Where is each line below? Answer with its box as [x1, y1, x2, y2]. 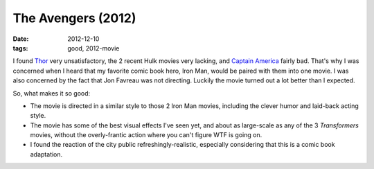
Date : [12, 35, 29, 43]
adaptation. [30, 150, 63, 159]
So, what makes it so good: [12, 89, 91, 97]
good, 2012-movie [67, 44, 120, 52]
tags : [12, 44, 28, 52]
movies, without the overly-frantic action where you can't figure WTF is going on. [30, 131, 262, 139]
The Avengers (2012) [12, 10, 136, 26]
